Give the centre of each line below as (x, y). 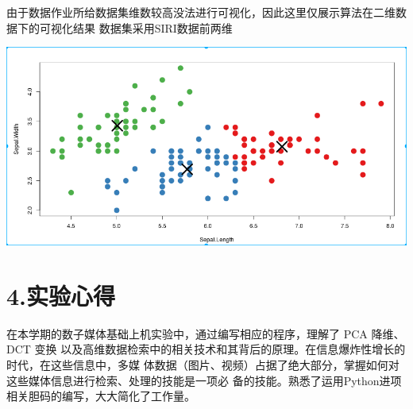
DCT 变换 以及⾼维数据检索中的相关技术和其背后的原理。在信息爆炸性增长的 (206, 349)
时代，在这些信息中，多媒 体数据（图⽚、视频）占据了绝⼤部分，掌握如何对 (203, 365)
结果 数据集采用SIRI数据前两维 (152, 27)
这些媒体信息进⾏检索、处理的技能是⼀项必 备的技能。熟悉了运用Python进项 (204, 380)
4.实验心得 (61, 295)
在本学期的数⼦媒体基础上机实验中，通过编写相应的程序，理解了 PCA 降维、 (206, 333)
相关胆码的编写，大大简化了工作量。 (101, 396)
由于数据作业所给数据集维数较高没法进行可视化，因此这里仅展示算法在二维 (201, 12)
